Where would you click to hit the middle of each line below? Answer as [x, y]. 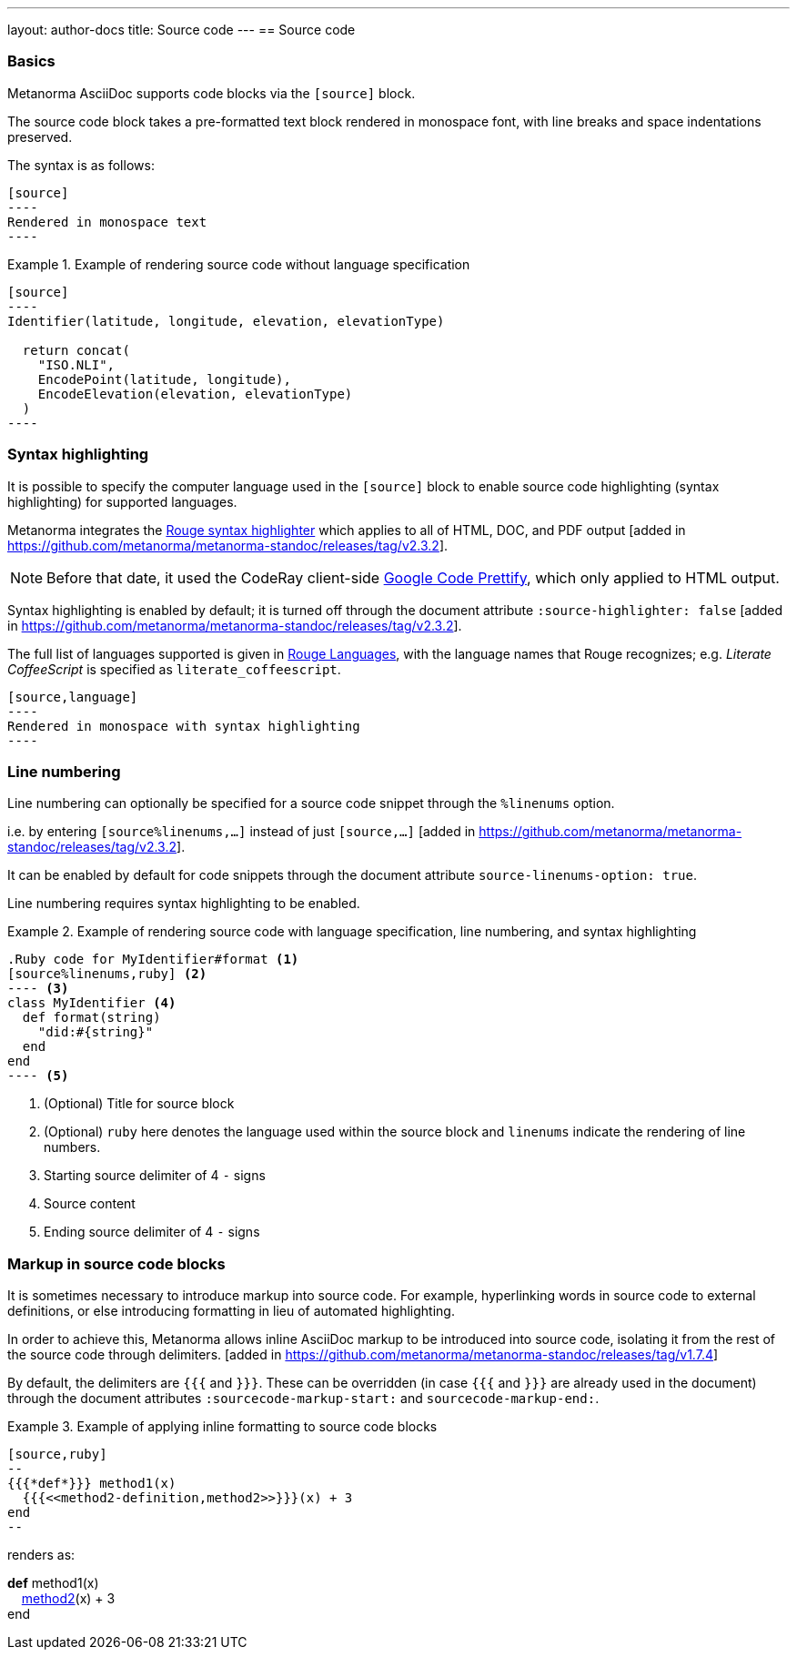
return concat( [76, 350]
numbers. [72, 1147]
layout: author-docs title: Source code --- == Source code [182, 30]
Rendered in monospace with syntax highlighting [184, 726]
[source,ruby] [57, 1454]
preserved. [40, 136]
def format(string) [91, 1018]
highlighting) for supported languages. [122, 501]
